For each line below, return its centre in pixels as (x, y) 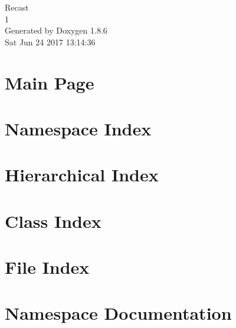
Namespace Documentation (118, 313)
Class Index (53, 221)
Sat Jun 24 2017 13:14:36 (50, 42)
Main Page (50, 82)
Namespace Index (78, 128)
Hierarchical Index (82, 175)
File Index (47, 267)
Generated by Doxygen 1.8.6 (56, 30)
